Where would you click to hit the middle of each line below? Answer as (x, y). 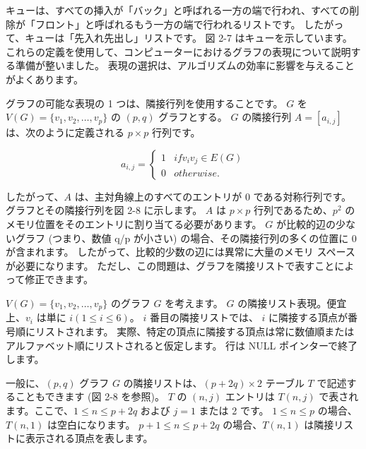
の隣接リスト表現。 (282, 303)
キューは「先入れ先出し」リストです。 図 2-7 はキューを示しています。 (189, 38)
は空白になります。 (91, 424)
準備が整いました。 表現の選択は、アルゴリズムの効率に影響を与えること (185, 65)
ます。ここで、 (40, 410)
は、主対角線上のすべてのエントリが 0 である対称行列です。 (213, 196)
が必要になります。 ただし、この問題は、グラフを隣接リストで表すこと (170, 265)
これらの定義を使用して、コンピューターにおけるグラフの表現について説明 (178, 51)
